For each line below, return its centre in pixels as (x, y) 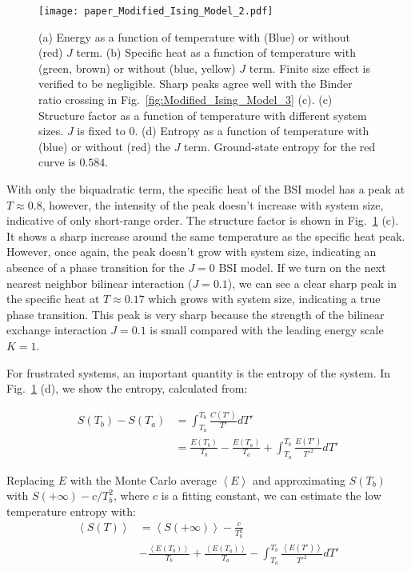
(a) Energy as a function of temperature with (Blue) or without (194, 36)
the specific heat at (53, 299)
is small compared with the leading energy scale (267, 330)
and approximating (299, 479)
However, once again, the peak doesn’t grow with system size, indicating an (192, 252)
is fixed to (101, 131)
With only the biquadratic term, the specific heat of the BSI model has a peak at (206, 189)
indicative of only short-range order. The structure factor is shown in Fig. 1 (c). (203, 220)
